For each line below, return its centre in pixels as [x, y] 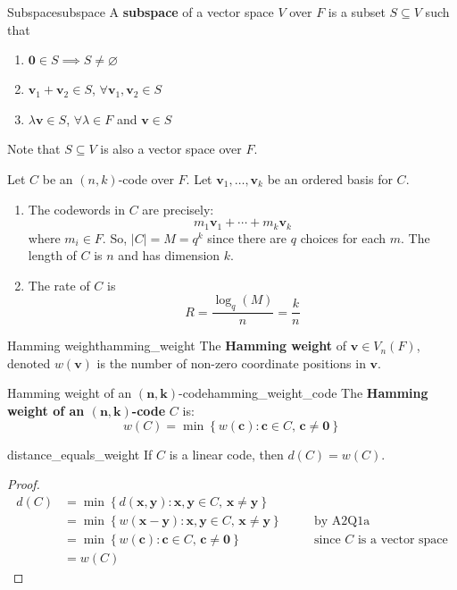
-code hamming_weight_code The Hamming [303, 393]
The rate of [59, 285]
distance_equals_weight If [80, 454]
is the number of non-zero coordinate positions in [231, 362]
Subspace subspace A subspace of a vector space [141, 12]
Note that [34, 149]
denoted [29, 362]
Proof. [24, 484]
